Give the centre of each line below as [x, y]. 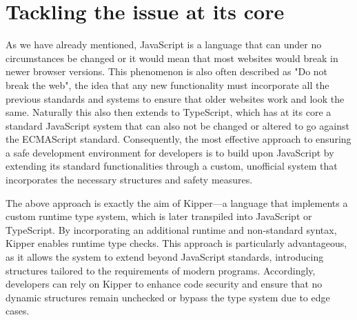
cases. [18, 311]
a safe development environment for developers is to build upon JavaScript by [170, 152]
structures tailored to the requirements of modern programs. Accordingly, [161, 270]
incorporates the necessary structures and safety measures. [129, 180]
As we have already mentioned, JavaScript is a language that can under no [164, 44]
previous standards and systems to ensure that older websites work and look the [175, 98]
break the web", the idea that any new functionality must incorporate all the [167, 84]
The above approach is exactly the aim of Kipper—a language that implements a [177, 202]
